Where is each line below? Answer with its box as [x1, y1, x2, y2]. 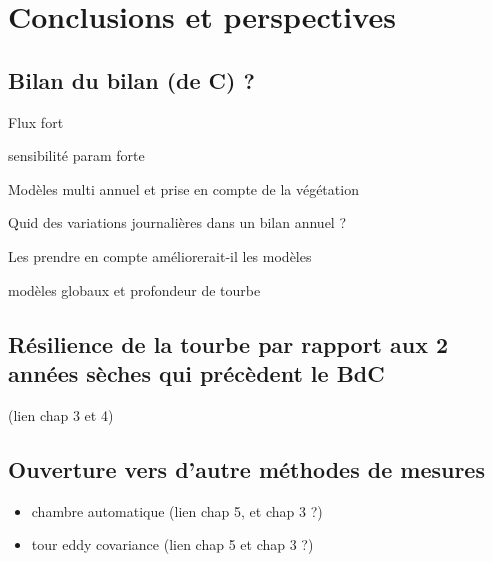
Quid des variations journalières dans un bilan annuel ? [8, 212, 347, 233]
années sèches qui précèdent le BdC [8, 357, 385, 388]
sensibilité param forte [8, 145, 145, 166]
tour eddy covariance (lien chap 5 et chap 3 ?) [31, 534, 314, 555]
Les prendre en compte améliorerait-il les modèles [8, 245, 312, 266]
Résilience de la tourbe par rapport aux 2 [8, 328, 449, 359]
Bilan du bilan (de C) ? [8, 64, 255, 95]
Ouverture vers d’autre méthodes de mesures [8, 453, 485, 484]
